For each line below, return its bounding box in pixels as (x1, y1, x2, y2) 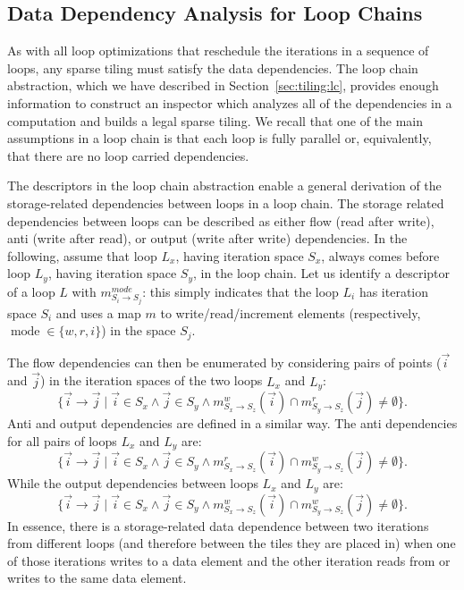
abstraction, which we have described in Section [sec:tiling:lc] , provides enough (7, 76, 439, 95)
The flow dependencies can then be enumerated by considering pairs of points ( (7, 352, 442, 371)
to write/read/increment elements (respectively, (160, 303, 421, 322)
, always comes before (321, 246, 440, 265)
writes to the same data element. (7, 569, 187, 587)
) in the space (101, 321, 176, 340)
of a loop (7, 282, 55, 300)
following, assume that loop (7, 246, 157, 265)
